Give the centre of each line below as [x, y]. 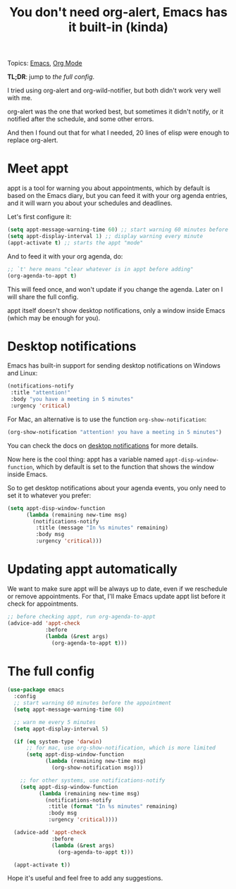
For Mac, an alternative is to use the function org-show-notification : [107, 419]
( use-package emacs [36, 690]
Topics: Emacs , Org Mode [45, 63]
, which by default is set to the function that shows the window [124, 466]
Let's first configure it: [39, 217]
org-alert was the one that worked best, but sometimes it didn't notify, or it [116, 112]
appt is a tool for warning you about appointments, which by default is [109, 188]
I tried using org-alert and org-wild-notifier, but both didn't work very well [114, 91]
